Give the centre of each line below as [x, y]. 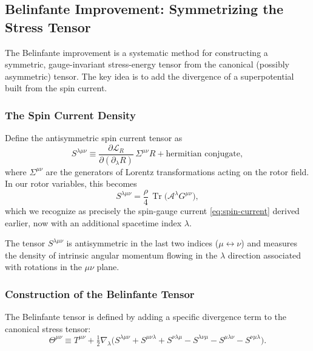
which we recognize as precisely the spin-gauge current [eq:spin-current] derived [152, 210]
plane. [108, 267]
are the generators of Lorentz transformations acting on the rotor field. [177, 171]
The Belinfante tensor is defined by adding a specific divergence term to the [146, 317]
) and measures [269, 243]
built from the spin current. [56, 88]
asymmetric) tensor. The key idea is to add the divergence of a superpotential [150, 76]
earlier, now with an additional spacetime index [93, 222]
